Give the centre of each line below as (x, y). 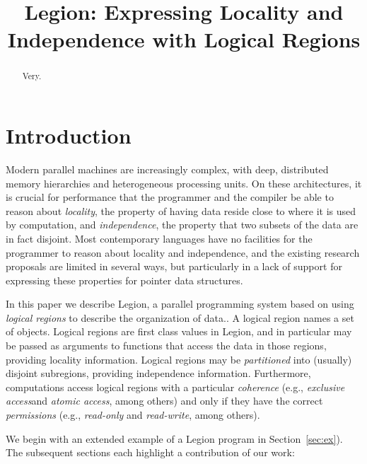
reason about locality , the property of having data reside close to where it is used (181, 210)
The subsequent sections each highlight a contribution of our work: (150, 452)
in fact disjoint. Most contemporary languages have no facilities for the (159, 238)
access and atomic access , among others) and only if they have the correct (164, 401)
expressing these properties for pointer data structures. (124, 280)
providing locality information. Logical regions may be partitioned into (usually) (179, 359)
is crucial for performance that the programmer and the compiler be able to (170, 197)
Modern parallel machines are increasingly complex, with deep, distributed (167, 169)
